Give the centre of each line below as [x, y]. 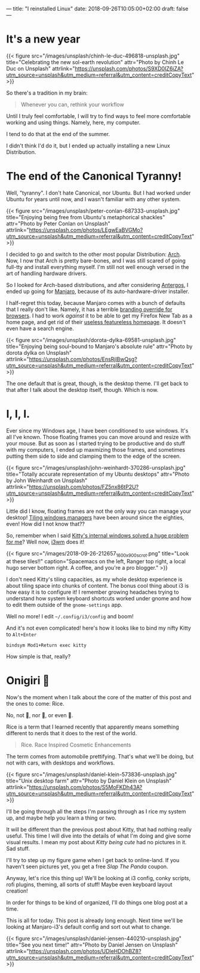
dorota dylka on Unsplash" [39, 352]
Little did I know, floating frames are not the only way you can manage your [99, 511]
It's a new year [43, 39]
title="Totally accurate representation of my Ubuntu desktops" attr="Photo [98, 474]
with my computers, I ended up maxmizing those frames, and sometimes [96, 449]
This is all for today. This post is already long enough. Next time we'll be [95, 920]
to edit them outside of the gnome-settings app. [64, 605]
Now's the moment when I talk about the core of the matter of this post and [99, 697]
